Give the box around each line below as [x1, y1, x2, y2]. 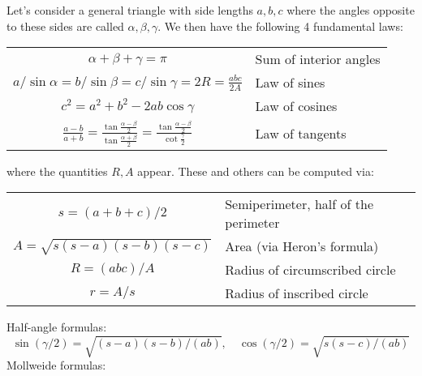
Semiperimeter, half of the [225, 194, 373, 214]
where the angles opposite [286, 2, 415, 18]
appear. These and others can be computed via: [137, 162, 374, 179]
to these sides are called [6, 17, 124, 34]
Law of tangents [255, 123, 347, 143]
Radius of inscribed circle [225, 284, 368, 303]
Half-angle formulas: [6, 318, 107, 335]
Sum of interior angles [255, 49, 381, 69]
